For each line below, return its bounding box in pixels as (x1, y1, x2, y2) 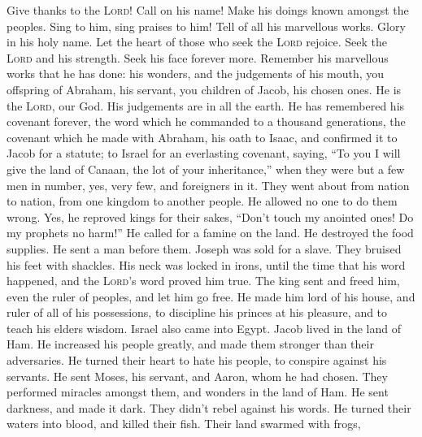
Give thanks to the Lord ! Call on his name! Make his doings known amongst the (7, 2, 409, 18)
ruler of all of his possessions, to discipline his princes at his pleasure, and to (7, 304, 388, 321)
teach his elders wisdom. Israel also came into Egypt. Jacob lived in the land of (7, 319, 401, 336)
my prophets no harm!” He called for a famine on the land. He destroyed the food (7, 224, 414, 241)
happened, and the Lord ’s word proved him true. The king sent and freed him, (7, 272, 400, 289)
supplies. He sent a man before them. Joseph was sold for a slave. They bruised (7, 240, 402, 257)
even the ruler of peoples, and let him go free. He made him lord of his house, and (7, 288, 415, 305)
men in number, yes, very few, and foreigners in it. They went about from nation (7, 176, 410, 193)
